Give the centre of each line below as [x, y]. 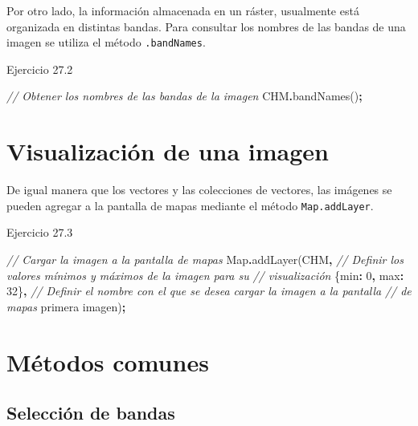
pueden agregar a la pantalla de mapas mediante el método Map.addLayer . [190, 205]
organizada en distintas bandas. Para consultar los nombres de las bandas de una [206, 26]
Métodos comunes [108, 361]
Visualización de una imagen [168, 151]
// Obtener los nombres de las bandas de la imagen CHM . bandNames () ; [184, 96]
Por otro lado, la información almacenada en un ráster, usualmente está [183, 10]
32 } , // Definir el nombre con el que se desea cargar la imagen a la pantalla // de [209, 291]
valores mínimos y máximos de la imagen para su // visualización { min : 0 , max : [205, 275]
